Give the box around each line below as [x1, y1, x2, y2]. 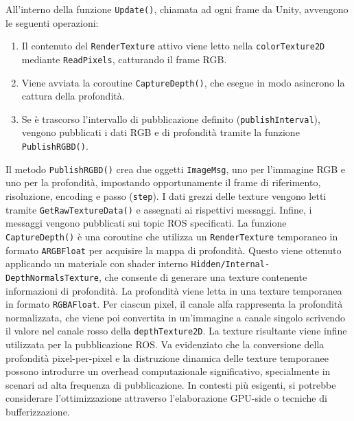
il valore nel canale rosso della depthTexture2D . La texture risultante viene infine [5, 323, 347, 338]
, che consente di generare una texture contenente [99, 269, 307, 284]
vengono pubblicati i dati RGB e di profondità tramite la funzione [21, 125, 300, 139]
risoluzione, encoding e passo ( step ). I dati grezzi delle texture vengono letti [5, 188, 327, 203]
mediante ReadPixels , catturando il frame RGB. [21, 52, 227, 66]
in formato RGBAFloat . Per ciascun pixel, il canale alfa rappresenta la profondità [5, 297, 343, 311]
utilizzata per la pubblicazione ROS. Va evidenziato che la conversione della [5, 337, 324, 351]
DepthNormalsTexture [5, 273, 99, 283]
